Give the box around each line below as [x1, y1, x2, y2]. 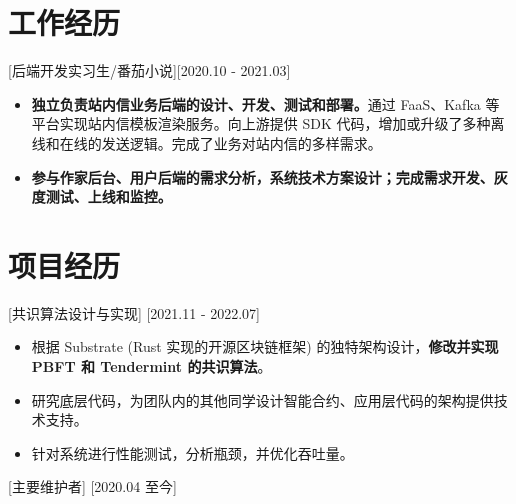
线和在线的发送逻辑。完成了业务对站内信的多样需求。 [31, 132, 382, 153]
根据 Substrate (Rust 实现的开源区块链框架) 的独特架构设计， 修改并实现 [31, 336, 499, 357]
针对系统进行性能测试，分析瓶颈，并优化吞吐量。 [31, 442, 354, 463]
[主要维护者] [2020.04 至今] [8, 476, 177, 497]
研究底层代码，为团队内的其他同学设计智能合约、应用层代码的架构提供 [31, 389, 494, 410]
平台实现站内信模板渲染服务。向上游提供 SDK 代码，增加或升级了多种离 [31, 113, 505, 134]
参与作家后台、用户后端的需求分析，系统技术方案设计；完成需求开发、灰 [31, 166, 508, 187]
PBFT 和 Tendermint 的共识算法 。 [31, 356, 272, 376]
